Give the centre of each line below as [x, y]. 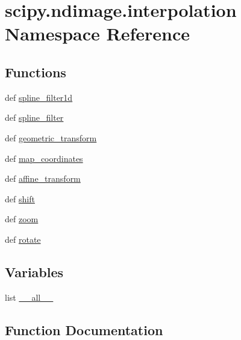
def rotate [23, 239]
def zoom [22, 219]
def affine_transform [43, 178]
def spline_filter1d [39, 97]
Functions [36, 72]
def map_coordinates [44, 158]
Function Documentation [84, 329]
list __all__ [29, 297]
